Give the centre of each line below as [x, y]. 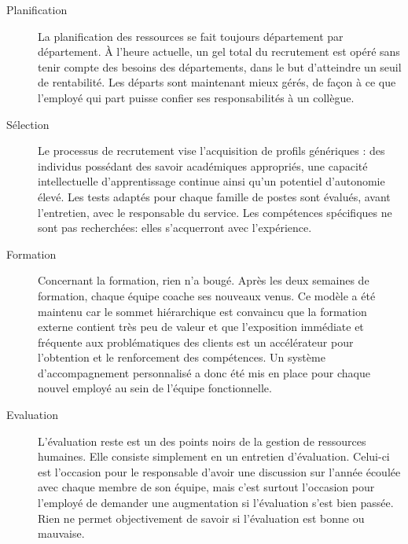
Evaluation [32, 415]
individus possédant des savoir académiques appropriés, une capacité [203, 165]
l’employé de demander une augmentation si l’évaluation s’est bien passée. [216, 503]
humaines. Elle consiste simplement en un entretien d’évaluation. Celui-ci [214, 456]
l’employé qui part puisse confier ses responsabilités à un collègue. [196, 97]
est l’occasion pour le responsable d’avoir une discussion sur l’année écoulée [219, 471]
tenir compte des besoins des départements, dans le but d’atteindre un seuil [220, 66]
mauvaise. [61, 533]
